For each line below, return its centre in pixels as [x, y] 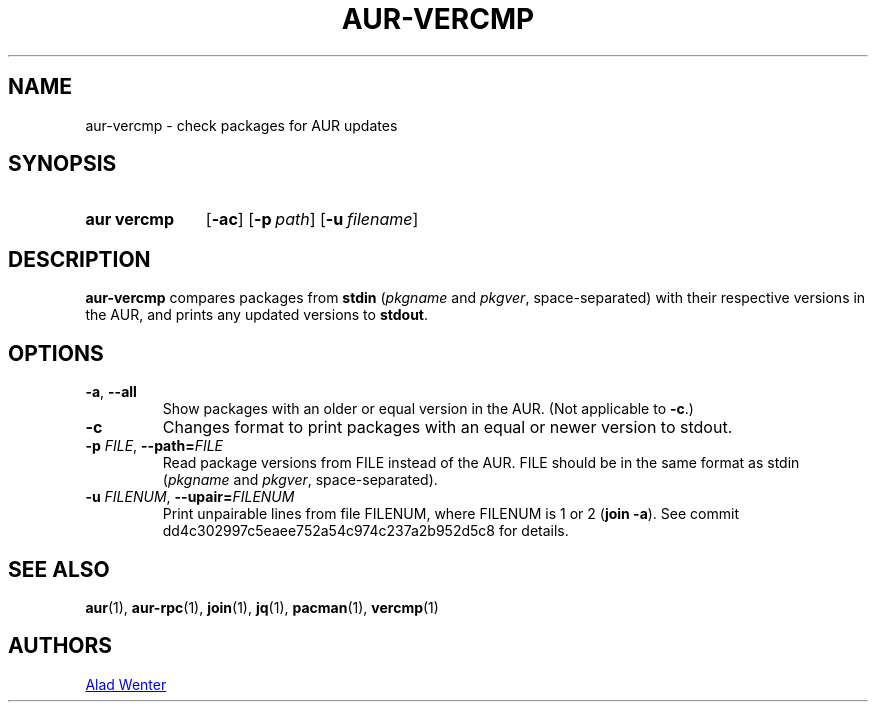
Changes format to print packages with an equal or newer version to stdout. [447, 427]
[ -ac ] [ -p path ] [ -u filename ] [312, 219]
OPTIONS [56, 353]
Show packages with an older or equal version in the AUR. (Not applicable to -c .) [428, 409]
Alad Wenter [126, 684]
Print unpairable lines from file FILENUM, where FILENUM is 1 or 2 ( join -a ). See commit [450, 514]
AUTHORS [60, 646]
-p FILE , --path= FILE [154, 446]
